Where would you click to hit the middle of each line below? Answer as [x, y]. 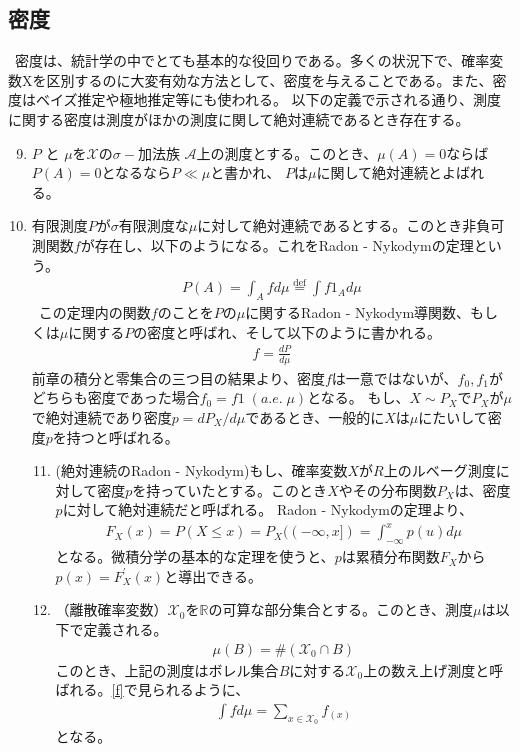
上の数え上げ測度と [426, 669]
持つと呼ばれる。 [122, 436]
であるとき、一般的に [315, 416]
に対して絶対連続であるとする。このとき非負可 [351, 225]
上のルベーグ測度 [439, 470]
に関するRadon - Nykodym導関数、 [358, 312]
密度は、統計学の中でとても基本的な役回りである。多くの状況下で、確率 [252, 60]
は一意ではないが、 [394, 377]
